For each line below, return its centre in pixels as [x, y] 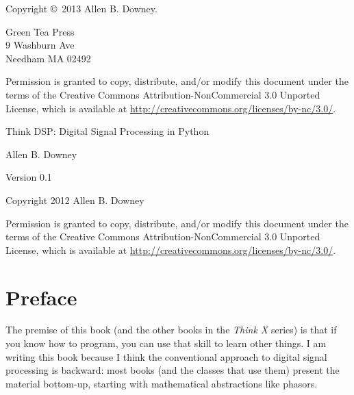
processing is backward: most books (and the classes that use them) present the [173, 370]
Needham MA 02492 [48, 58]
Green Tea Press [40, 31]
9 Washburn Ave [40, 45]
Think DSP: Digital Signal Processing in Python [108, 131]
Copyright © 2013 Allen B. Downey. [81, 8]
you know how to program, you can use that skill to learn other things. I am [166, 343]
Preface [41, 297]
